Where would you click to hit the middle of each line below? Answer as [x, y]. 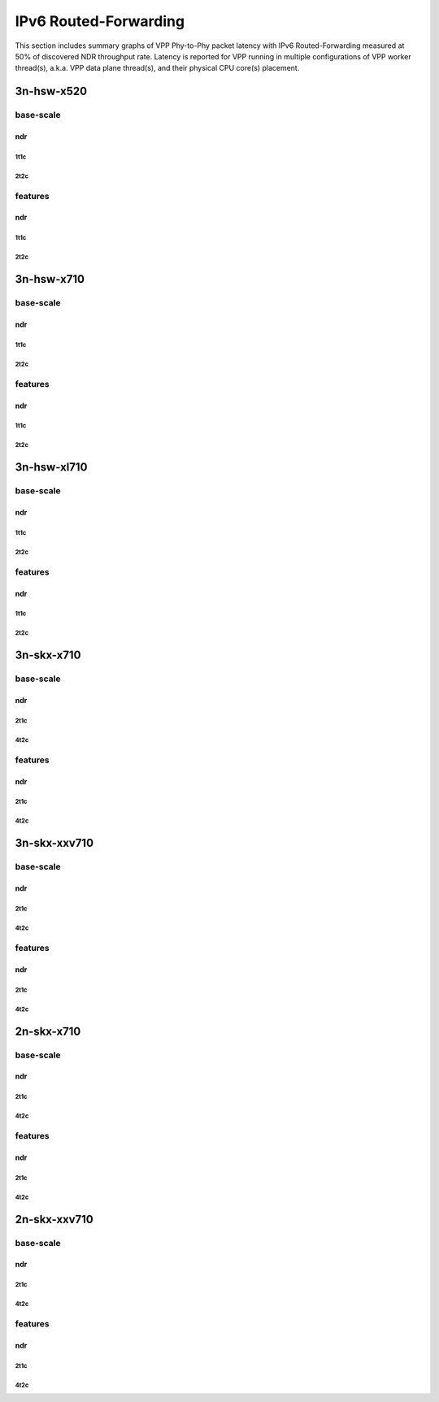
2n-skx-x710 [48, 1031]
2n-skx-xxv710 [54, 1219]
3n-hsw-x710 [50, 279]
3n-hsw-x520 [51, 91]
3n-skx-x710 [48, 655]
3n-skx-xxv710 [54, 843]
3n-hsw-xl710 [51, 467]
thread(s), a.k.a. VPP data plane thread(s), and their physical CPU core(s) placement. [157, 68]
